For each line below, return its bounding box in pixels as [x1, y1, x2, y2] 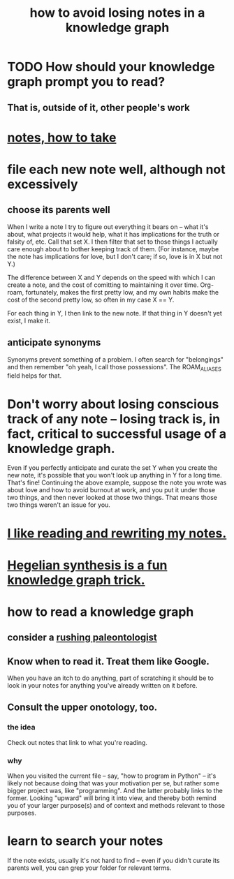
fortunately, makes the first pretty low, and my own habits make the [25, 288, 219, 296]
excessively [7, 176, 78, 192]
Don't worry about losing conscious [7, 396, 219, 412]
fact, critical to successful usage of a [7, 426, 227, 441]
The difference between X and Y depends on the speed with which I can [7, 273, 216, 281]
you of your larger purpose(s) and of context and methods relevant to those [7, 802, 226, 810]
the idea [7, 723, 36, 732]
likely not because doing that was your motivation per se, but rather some [7, 779, 220, 788]
